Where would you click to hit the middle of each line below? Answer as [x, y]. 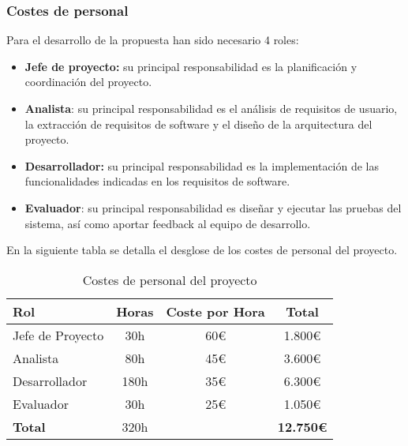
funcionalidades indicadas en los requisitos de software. [157, 181]
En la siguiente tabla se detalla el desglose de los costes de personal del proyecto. [202, 250]
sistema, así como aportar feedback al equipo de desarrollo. [168, 223]
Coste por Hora [215, 311]
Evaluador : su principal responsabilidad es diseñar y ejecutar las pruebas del [213, 207]
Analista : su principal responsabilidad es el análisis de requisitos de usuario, [211, 108]
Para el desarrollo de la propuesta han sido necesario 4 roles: [153, 40]
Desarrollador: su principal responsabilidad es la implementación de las [202, 165]
